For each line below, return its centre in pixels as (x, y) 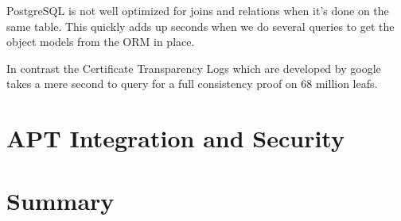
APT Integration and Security (175, 138)
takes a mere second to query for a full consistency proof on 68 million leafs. (192, 84)
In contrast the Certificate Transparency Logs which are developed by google (194, 68)
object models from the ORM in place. (101, 42)
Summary (60, 200)
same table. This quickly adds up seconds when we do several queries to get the (200, 26)
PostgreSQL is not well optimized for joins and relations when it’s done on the (198, 10)
